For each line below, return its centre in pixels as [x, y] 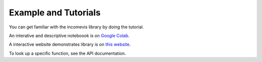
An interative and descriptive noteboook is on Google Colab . [69, 36]
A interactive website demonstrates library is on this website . [70, 44]
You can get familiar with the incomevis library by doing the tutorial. [76, 27]
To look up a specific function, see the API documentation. [67, 53]
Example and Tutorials [55, 12]
